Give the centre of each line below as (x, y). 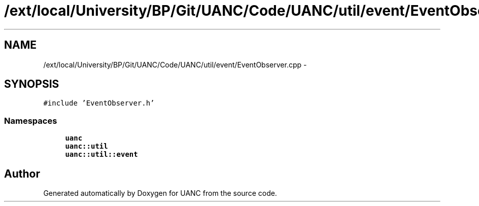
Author (22, 174)
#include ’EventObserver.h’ (99, 103)
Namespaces (31, 121)
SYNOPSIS (32, 84)
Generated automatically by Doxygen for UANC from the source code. (160, 193)
